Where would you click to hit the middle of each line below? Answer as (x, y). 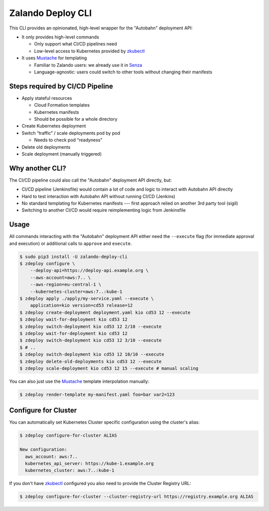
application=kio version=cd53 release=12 (81, 305)
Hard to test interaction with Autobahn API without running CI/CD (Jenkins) (98, 196)
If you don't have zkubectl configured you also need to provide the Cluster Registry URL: (100, 484)
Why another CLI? (38, 168)
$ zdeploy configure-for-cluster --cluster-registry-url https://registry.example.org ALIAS (136, 497)
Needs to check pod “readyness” (68, 140)
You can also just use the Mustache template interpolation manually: (79, 381)
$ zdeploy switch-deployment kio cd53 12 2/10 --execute (91, 326)
